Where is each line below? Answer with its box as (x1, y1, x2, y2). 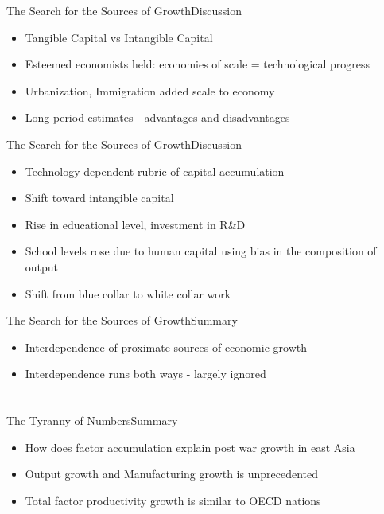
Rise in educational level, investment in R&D (25, 216, 246, 232)
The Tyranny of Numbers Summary (6, 412, 178, 429)
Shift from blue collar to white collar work (25, 285, 231, 302)
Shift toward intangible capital (25, 189, 174, 206)
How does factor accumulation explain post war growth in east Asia (25, 438, 355, 455)
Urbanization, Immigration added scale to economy (25, 82, 275, 99)
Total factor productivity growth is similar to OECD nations (25, 492, 321, 508)
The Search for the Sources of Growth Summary (6, 312, 238, 329)
